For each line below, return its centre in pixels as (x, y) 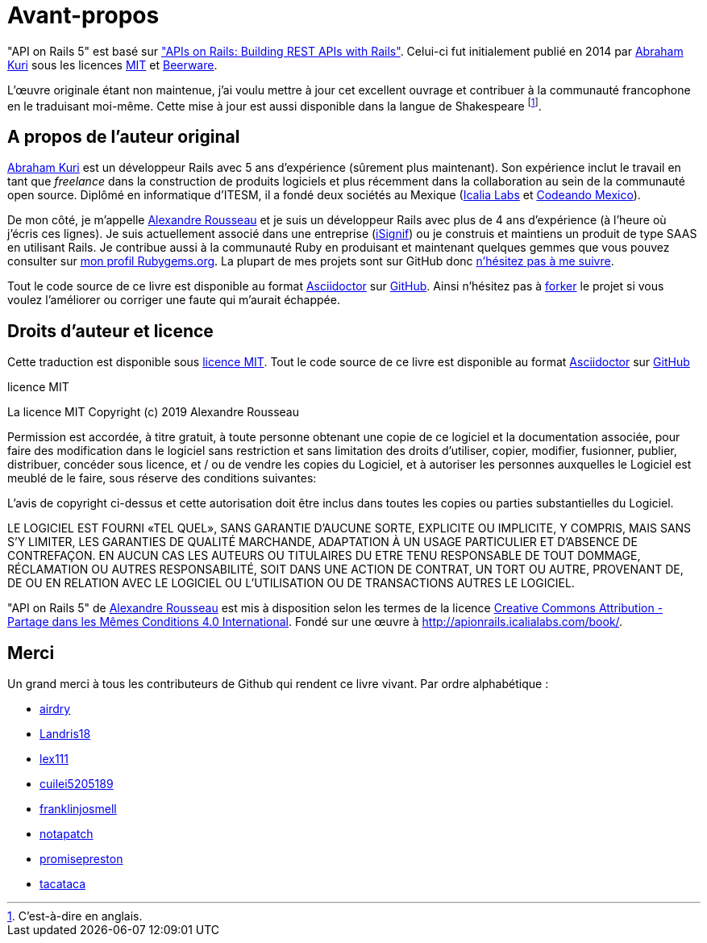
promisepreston (81, 858)
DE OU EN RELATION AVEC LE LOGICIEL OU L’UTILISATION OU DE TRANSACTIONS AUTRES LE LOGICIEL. (291, 583)
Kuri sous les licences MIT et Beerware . (112, 65)
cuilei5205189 (77, 783)
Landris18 (65, 733)
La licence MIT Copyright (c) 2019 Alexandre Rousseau (153, 412)
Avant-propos (83, 15)
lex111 (54, 758)
